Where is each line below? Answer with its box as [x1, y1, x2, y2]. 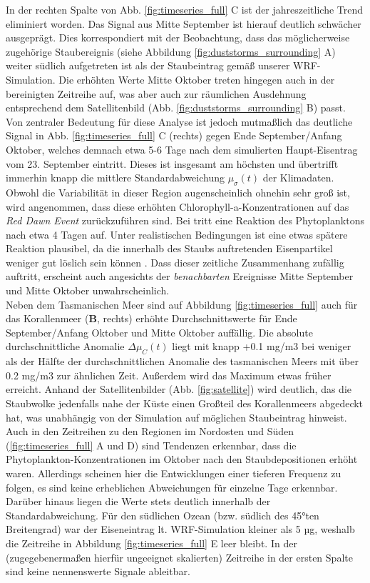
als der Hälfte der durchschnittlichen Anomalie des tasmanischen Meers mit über [6, 354, 359, 369]
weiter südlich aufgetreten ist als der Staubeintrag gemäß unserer [6, 58, 290, 73]
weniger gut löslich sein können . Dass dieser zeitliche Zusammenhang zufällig [6, 254, 344, 269]
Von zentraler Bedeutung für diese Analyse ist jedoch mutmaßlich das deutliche [6, 114, 353, 129]
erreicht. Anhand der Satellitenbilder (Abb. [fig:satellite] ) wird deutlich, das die [6, 382, 351, 397]
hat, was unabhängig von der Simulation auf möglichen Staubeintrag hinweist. [6, 409, 347, 424]
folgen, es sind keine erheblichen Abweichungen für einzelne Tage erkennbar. [6, 479, 338, 494]
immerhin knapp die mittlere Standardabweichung [6, 170, 225, 185]
